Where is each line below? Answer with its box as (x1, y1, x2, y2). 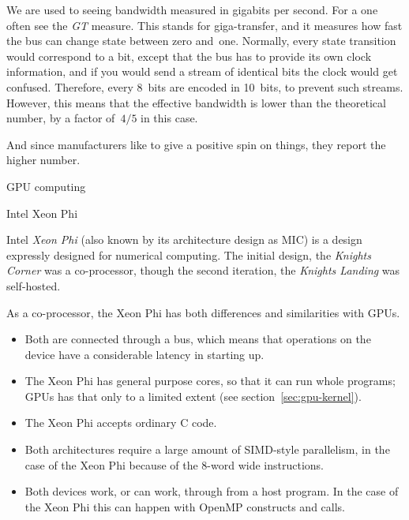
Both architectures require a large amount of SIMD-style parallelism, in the (24, 441, 390, 458)
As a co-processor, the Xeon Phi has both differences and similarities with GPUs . (6, 304, 400, 320)
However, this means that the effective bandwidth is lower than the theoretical (6, 94, 386, 110)
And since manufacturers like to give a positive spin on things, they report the (6, 136, 386, 152)
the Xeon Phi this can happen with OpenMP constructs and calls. (24, 498, 346, 514)
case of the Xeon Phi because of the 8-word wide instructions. (24, 456, 324, 473)
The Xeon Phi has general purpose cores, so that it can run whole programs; (24, 372, 396, 389)
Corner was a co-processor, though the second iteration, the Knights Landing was (6, 262, 400, 279)
